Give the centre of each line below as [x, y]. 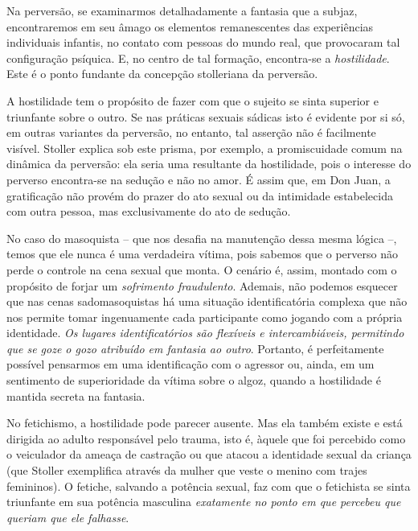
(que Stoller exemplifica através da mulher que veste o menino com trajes [187, 470]
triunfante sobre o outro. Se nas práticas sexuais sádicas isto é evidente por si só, [206, 116]
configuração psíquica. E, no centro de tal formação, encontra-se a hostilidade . [198, 58]
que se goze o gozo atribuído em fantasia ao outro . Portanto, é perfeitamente [195, 348]
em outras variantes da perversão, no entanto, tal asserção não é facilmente [191, 132]
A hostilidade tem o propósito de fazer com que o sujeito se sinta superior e [193, 100]
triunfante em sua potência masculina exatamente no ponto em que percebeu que [204, 502]
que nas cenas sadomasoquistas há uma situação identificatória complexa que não [207, 301]
